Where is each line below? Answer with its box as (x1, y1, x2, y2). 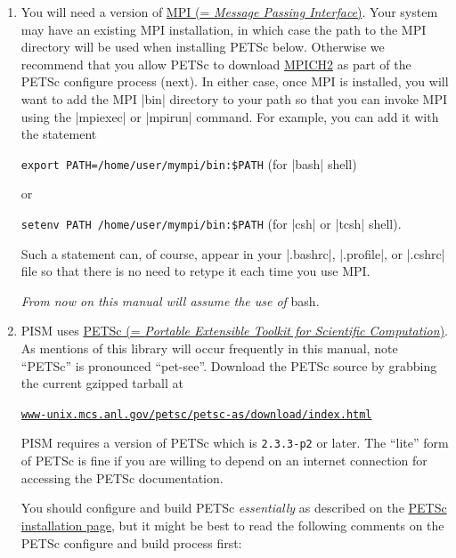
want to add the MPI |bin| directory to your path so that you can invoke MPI (20, 89, 447, 108)
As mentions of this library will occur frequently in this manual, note (20, 339, 398, 358)
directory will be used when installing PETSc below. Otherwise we (20, 37, 385, 56)
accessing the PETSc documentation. (20, 468, 224, 487)
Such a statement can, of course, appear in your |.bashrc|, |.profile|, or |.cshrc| (20, 244, 445, 263)
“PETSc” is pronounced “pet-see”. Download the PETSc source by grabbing (20, 356, 437, 375)
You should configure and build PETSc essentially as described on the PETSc (20, 498, 447, 517)
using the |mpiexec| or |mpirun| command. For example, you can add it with (20, 107, 439, 125)
